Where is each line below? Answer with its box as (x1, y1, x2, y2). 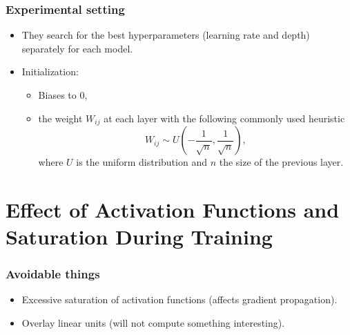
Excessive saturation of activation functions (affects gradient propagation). (21, 292, 338, 307)
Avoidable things (6, 265, 100, 283)
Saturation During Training (6, 222, 273, 251)
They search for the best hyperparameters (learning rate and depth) (21, 28, 310, 42)
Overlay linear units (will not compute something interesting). (21, 316, 285, 330)
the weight (38, 111, 83, 125)
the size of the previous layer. (219, 155, 344, 169)
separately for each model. (21, 41, 133, 55)
